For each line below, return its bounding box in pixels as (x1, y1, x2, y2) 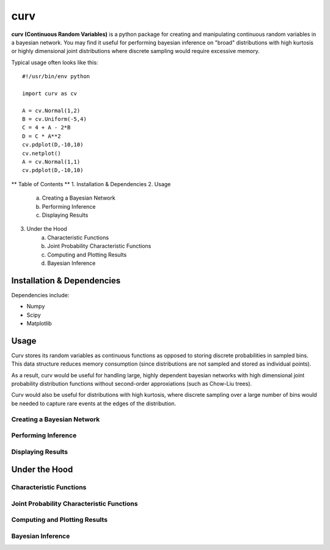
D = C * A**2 (22, 132, 61, 140)
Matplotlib (26, 320, 52, 327)
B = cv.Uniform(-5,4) (22, 116, 87, 123)
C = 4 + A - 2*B (22, 124, 71, 131)
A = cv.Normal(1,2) (22, 107, 81, 114)
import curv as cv (22, 90, 78, 97)
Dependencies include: (11, 291, 70, 299)
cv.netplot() (22, 150, 61, 157)
